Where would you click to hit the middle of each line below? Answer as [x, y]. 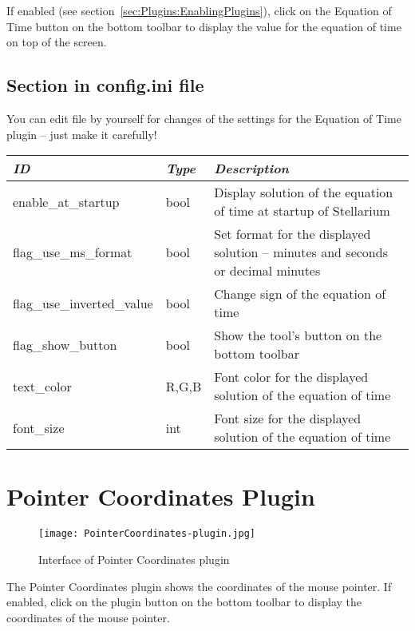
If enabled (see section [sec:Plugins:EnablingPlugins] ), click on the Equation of [199, 10]
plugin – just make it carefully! [82, 134]
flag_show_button [65, 344]
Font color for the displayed [291, 377]
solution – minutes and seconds [301, 252]
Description [251, 169]
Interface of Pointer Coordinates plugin [134, 559]
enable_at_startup [66, 201]
